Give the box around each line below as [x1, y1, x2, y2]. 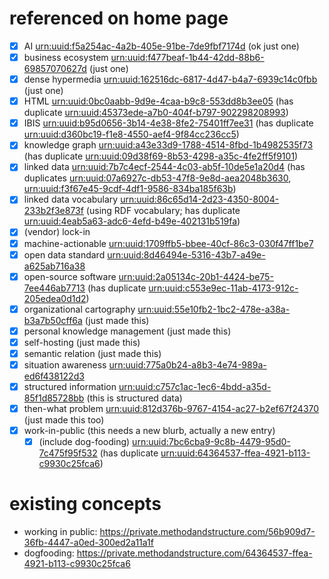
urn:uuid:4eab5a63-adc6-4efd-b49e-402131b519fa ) [23, 215, 241, 227]
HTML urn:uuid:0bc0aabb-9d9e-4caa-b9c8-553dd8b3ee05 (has [23, 95, 294, 107]
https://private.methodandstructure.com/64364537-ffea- [76, 547, 313, 559]
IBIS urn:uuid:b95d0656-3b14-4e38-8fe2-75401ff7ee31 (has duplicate [23, 117, 314, 129]
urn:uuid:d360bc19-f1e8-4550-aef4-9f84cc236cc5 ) [23, 128, 240, 141]
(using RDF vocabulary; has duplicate [85, 205, 241, 217]
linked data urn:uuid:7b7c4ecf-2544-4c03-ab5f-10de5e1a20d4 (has [23, 161, 306, 173]
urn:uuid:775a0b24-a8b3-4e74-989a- [108, 358, 267, 371]
